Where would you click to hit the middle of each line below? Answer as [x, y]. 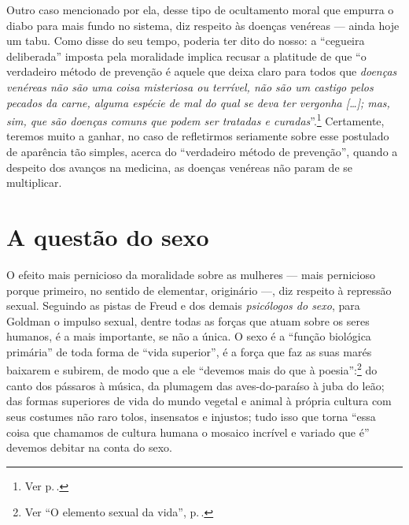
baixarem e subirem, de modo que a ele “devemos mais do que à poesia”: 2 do [192, 369]
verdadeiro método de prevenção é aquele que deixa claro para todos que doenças [202, 71]
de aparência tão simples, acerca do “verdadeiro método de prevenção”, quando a [202, 151]
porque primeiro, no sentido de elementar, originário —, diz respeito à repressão [199, 290]
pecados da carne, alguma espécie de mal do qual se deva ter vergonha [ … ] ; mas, [198, 102]
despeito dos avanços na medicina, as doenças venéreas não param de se [179, 167]
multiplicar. [34, 182]
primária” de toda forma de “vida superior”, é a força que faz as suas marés [189, 351]
